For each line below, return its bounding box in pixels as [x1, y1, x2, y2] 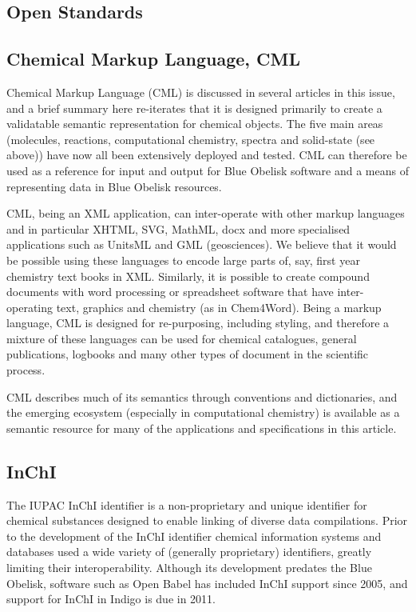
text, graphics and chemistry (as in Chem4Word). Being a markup [56, 298, 382, 315]
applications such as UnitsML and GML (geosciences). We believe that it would [6, 236, 397, 253]
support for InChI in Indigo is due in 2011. [6, 590, 216, 607]
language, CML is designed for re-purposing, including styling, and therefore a [6, 314, 390, 331]
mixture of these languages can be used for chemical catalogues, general [6, 330, 357, 346]
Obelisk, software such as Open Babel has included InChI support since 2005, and [6, 574, 408, 591]
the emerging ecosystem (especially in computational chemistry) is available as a [6, 404, 400, 421]
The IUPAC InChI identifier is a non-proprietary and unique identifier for [6, 496, 367, 513]
